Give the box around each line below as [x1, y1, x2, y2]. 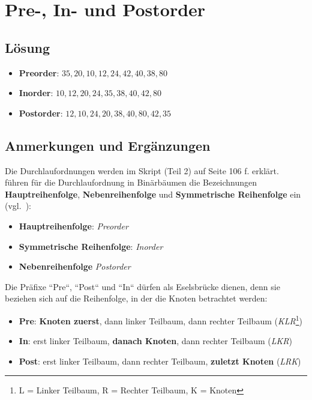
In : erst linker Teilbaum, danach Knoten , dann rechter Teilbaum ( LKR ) [19, 335, 292, 347]
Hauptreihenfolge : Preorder [19, 219, 128, 232]
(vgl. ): [5, 199, 31, 212]
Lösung [5, 38, 50, 56]
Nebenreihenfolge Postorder [19, 260, 131, 273]
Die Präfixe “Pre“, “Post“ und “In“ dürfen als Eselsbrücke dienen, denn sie [5, 280, 280, 292]
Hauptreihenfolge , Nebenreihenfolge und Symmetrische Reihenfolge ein [5, 187, 301, 200]
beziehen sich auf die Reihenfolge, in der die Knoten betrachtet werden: [5, 292, 268, 305]
